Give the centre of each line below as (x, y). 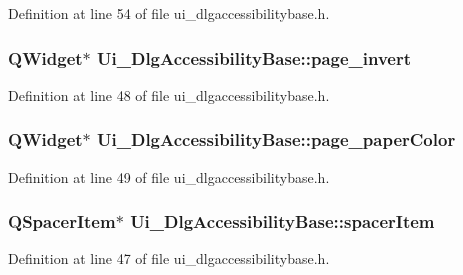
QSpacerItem (62, 221)
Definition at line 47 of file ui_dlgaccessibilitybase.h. (169, 258)
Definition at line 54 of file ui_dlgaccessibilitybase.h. (169, 13)
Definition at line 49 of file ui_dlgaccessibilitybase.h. (169, 176)
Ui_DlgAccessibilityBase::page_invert (254, 57)
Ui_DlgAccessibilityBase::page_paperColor (276, 139)
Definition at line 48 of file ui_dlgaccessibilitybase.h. (169, 94)
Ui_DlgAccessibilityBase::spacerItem (282, 221)
